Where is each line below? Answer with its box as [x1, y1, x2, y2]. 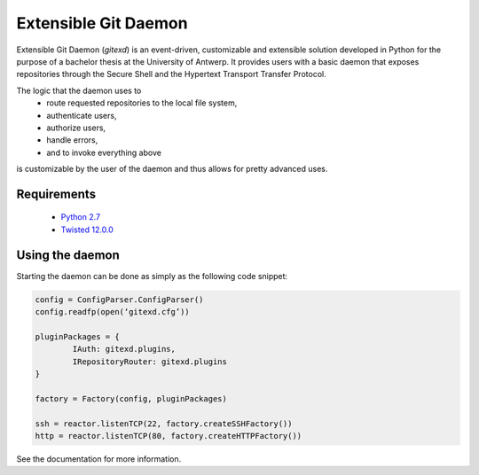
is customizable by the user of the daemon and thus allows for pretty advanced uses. [16, 164, 328, 175]
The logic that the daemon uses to [16, 85, 142, 96]
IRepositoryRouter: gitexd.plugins [72, 356, 228, 367]
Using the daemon [16, 247, 120, 262]
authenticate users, [46, 110, 117, 121]
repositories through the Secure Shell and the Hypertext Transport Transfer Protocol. [16, 69, 327, 80]
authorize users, [46, 122, 106, 133]
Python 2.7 [60, 212, 101, 222]
